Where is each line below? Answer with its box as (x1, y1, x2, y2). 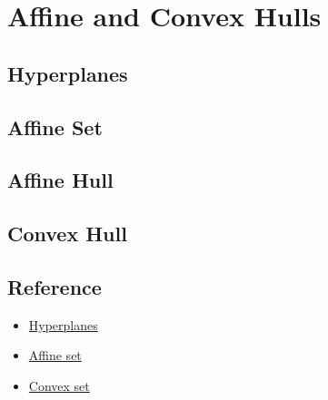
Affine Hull (7, 166, 114, 194)
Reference (7, 272, 102, 300)
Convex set (28, 376, 90, 395)
